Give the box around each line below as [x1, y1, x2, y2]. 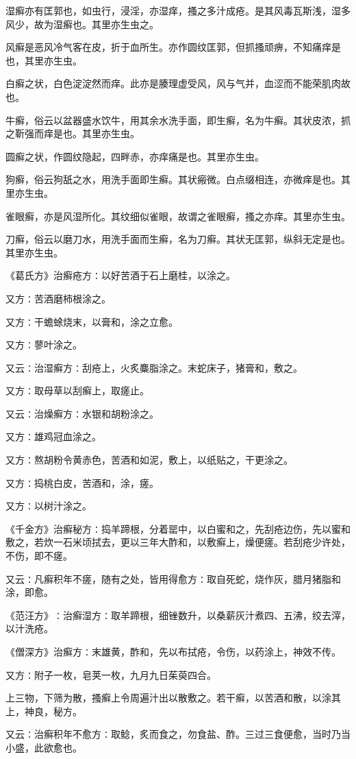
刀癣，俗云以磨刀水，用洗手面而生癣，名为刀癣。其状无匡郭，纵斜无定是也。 [5, 232, 351, 246]
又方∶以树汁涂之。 [5, 498, 92, 513]
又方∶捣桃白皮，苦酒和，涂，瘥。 [5, 475, 159, 490]
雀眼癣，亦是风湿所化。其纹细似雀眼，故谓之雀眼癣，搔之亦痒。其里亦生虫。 [5, 208, 351, 223]
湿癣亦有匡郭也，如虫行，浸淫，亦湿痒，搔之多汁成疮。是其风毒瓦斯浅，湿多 [5, 3, 351, 17]
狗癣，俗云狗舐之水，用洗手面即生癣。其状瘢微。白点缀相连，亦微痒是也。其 [5, 172, 351, 186]
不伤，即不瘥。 [5, 549, 73, 563]
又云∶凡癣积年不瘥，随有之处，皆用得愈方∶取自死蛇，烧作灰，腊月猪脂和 [5, 571, 341, 586]
